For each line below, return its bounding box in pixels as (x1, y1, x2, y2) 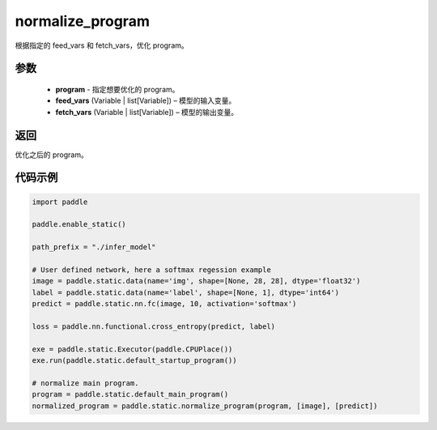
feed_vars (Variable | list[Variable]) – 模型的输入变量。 (55, 96, 236, 105)
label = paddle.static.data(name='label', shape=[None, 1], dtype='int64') (32, 287, 340, 297)
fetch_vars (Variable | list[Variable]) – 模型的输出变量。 (55, 107, 239, 117)
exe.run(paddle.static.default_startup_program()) (32, 356, 238, 365)
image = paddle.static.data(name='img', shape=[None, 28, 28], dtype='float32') (32, 276, 361, 286)
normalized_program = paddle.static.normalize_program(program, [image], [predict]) (32, 401, 378, 411)
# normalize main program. (32, 378, 139, 388)
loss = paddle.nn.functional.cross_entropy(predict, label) (32, 321, 276, 331)
